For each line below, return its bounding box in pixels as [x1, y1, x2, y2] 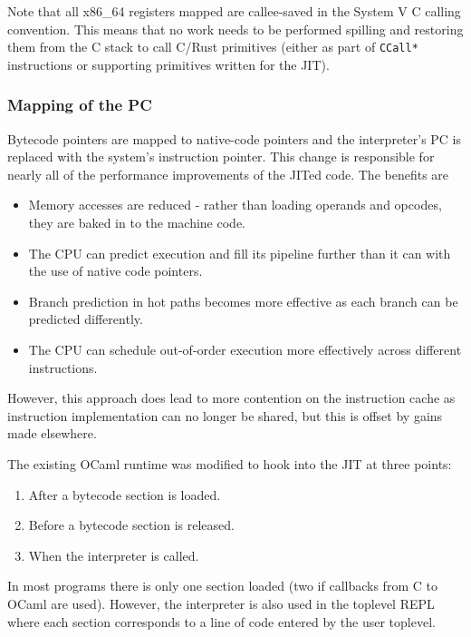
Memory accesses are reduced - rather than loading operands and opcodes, [28, 195, 442, 214]
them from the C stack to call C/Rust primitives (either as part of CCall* [7, 37, 418, 56]
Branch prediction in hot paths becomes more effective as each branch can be [28, 291, 458, 310]
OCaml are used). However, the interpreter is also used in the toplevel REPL [7, 593, 435, 612]
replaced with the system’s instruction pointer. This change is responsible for [7, 147, 435, 166]
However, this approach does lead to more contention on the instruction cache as [7, 388, 456, 407]
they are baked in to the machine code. [28, 213, 245, 232]
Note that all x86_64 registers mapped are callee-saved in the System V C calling [7, 2, 461, 20]
